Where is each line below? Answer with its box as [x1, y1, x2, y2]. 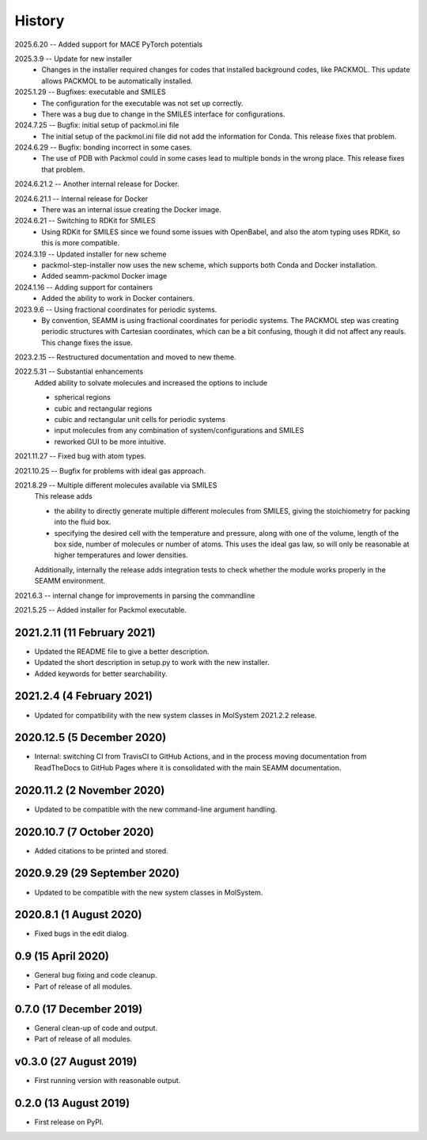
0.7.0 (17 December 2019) [14, 1002, 143, 1016]
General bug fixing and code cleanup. [34, 971, 157, 980]
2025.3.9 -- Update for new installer [14, 54, 132, 63]
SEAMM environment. [34, 576, 106, 586]
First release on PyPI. [34, 1117, 104, 1127]
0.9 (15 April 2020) [14, 950, 110, 963]
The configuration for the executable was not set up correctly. [41, 98, 244, 108]
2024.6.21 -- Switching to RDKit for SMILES [14, 216, 156, 226]
